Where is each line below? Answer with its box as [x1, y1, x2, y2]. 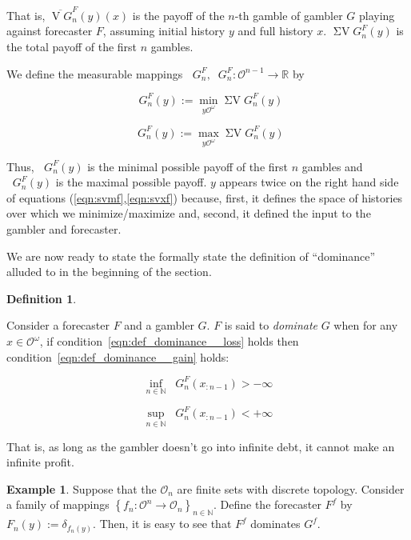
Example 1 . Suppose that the [6, 480, 157, 497]
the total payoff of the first [6, 38, 138, 54]
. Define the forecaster [213, 496, 321, 513]
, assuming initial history [102, 22, 225, 39]
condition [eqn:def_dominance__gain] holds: [6, 348, 229, 365]
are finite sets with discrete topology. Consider [177, 480, 405, 497]
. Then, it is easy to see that [93, 515, 232, 532]
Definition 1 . [6, 290, 77, 306]
